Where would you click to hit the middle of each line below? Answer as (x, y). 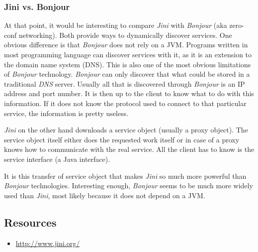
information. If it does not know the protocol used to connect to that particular (125, 103)
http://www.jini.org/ (48, 243)
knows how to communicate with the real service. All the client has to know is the (129, 149)
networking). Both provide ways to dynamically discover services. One (125, 35)
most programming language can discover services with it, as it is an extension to (128, 54)
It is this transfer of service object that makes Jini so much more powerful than (125, 176)
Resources (30, 222)
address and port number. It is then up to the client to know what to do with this (129, 93)
